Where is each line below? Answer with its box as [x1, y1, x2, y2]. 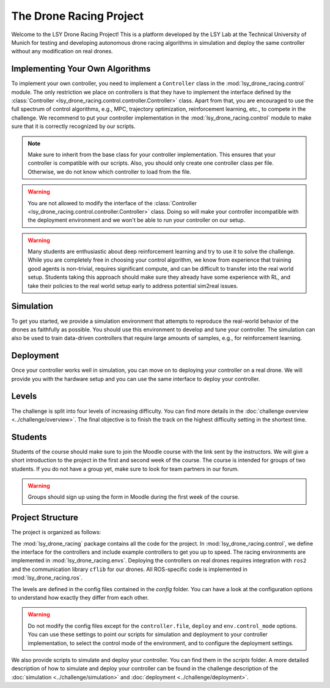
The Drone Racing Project [11, 9, 144, 23]
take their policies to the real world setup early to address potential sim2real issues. [28, 282, 238, 289]
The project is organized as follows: [11, 529, 101, 536]
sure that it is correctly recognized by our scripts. [11, 123, 136, 130]
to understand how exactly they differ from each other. [11, 594, 149, 602]
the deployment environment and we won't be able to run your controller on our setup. [28, 216, 246, 224]
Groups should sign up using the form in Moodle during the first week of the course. [28, 493, 240, 501]
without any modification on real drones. [11, 48, 113, 55]
